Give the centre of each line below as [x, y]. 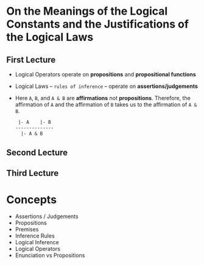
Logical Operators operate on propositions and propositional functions [105, 74]
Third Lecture [33, 173]
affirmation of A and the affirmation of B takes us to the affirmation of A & [106, 104]
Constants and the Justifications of [97, 24]
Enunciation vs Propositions [50, 255]
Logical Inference [37, 242]
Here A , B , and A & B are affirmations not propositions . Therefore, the [103, 98]
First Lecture [31, 60]
